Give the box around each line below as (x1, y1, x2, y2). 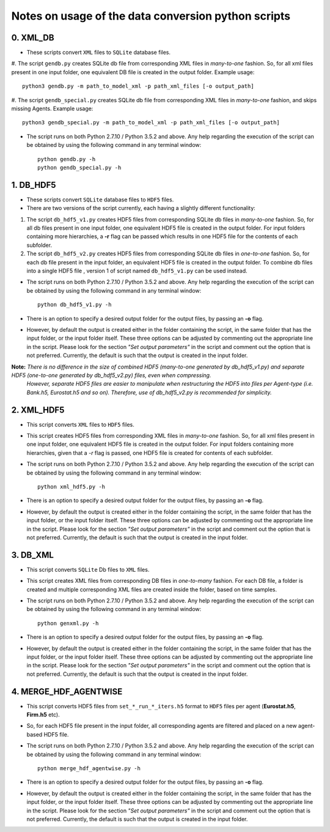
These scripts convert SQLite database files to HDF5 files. (26, 196, 174, 203)
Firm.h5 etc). (26, 711, 61, 718)
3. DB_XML (11, 550, 54, 560)
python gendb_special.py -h (37, 164, 122, 171)
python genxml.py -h (37, 620, 99, 627)
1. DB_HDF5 (11, 179, 56, 190)
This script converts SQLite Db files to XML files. (26, 566, 150, 573)
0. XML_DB (11, 32, 54, 43)
